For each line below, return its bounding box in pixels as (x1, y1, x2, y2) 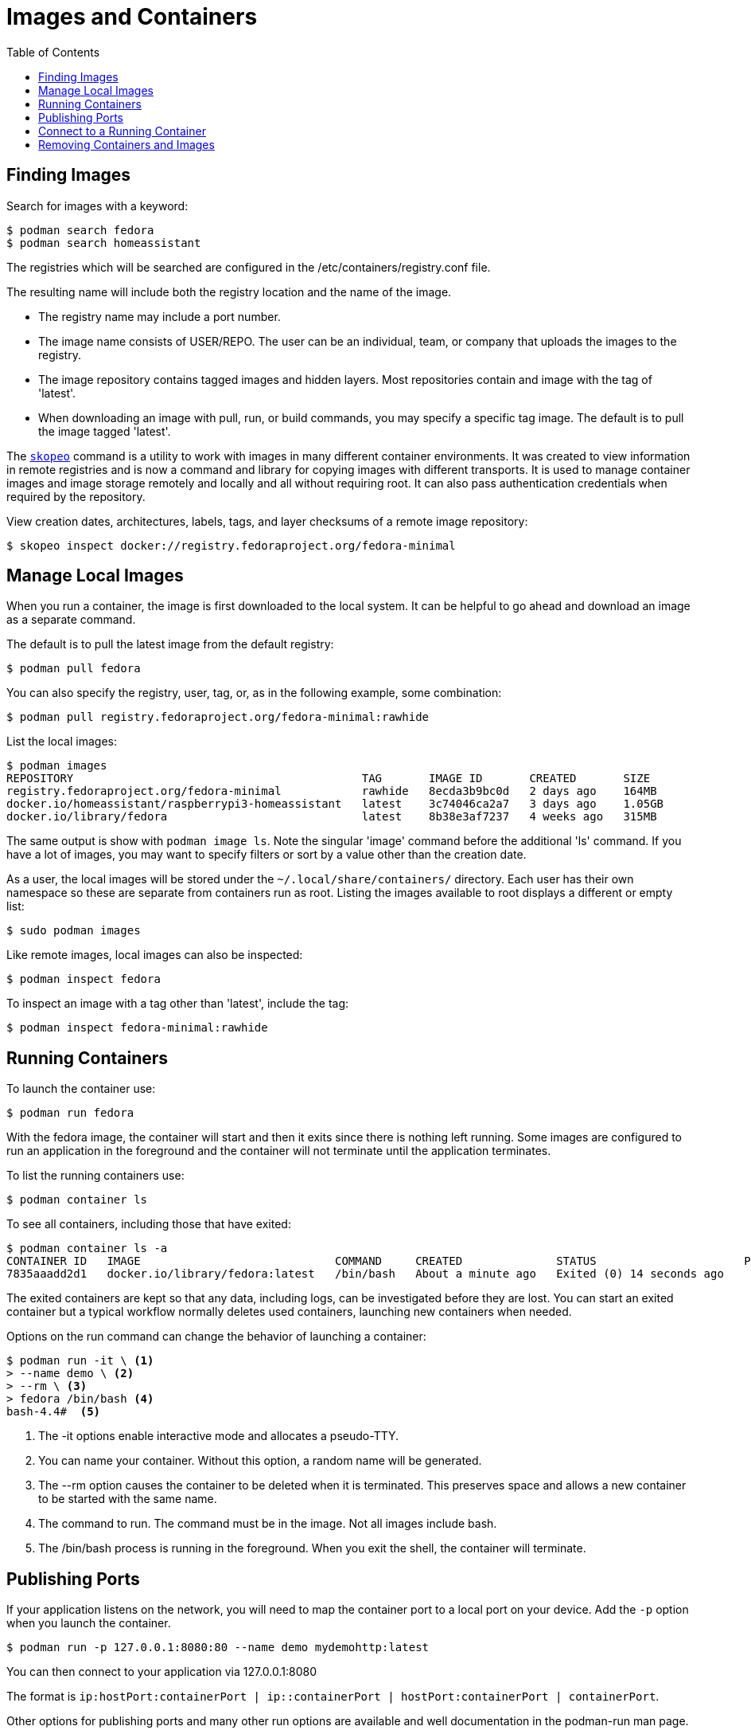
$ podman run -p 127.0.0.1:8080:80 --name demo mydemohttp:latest (6, 1641, 430, 1654)
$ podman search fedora (6, 223, 154, 237)
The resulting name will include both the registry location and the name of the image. (6, 284, 452, 299)
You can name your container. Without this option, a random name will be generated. (38, 1454, 482, 1468)
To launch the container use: (6, 1082, 156, 1096)
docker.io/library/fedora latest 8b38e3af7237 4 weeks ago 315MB (6, 810, 657, 824)
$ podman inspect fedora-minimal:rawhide (6, 1021, 268, 1035)
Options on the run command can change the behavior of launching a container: (6, 1329, 426, 1344)
